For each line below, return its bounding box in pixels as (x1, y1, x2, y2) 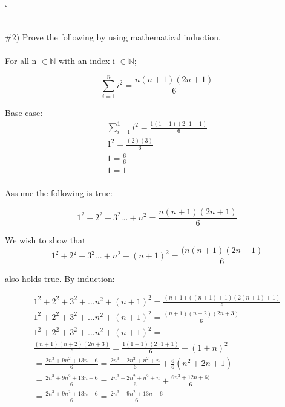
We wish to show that (5, 234, 86, 246)
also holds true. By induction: (5, 272, 115, 284)
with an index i (58, 54, 115, 67)
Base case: (5, 106, 43, 119)
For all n (5, 54, 37, 67)
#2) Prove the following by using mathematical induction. (5, 31, 221, 43)
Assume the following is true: (5, 187, 113, 199)
